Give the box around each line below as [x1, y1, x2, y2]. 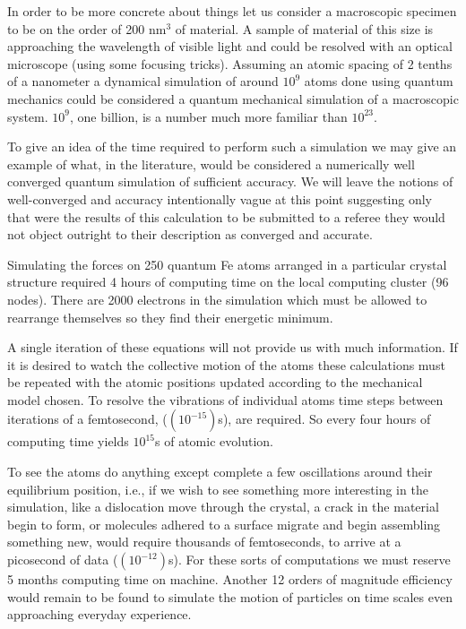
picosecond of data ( [7, 550, 118, 569]
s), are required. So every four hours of [218, 409, 431, 428]
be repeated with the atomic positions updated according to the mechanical [7, 373, 423, 392]
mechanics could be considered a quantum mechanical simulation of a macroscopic [7, 89, 459, 108]
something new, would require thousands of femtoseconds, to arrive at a [7, 532, 401, 551]
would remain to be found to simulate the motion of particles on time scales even [7, 587, 453, 606]
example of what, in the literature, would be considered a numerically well [7, 154, 415, 173]
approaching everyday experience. [7, 605, 192, 624]
